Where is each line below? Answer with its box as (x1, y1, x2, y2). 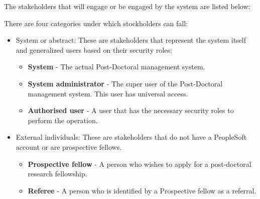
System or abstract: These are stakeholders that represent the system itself (16, 35, 246, 45)
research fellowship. (28, 168, 87, 179)
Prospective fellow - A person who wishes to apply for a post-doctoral (28, 158, 251, 169)
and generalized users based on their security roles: (16, 44, 172, 55)
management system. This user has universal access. (28, 88, 188, 98)
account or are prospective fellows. (16, 141, 122, 152)
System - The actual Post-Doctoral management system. (28, 61, 205, 72)
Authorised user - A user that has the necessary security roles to (28, 105, 234, 116)
